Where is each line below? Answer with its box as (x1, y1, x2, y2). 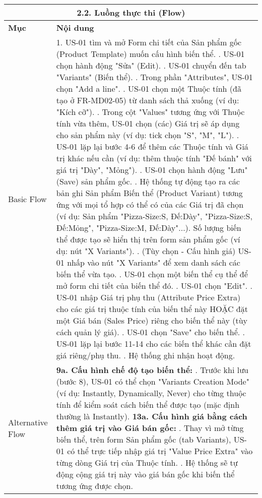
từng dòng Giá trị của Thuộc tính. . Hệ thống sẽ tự (56, 457, 238, 468)
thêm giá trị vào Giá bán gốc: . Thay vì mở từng (56, 422, 244, 433)
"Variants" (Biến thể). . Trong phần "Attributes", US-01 (56, 71, 253, 83)
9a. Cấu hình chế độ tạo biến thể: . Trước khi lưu (56, 364, 248, 376)
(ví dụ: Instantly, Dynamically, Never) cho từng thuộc (56, 387, 246, 399)
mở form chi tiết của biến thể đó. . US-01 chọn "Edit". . (56, 280, 252, 291)
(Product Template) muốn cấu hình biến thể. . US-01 (56, 48, 245, 59)
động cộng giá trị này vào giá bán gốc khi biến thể (56, 468, 235, 480)
